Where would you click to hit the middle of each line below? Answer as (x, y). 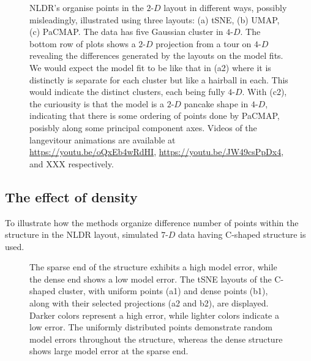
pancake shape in (216, 103)
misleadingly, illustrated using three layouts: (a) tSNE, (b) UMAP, (155, 19)
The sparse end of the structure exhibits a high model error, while (153, 267)
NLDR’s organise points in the (87, 7)
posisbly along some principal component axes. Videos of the (143, 127)
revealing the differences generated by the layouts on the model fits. (156, 55)
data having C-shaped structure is (242, 234)
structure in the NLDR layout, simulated (82, 234)
